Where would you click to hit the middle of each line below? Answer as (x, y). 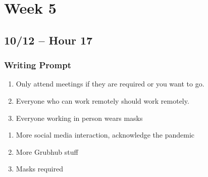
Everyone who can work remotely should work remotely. (102, 100)
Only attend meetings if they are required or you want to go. (110, 84)
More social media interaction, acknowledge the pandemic (105, 135)
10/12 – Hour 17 (48, 40)
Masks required (39, 169)
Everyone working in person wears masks (79, 118)
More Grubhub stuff (47, 151)
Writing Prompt (38, 65)
